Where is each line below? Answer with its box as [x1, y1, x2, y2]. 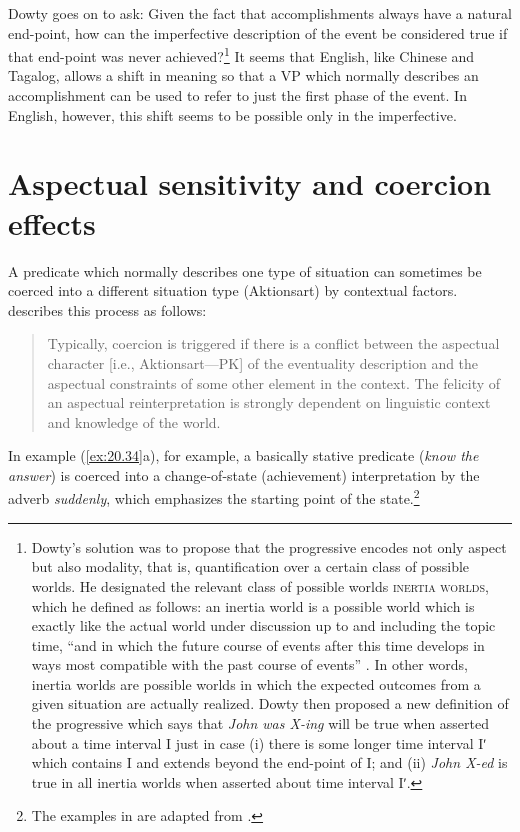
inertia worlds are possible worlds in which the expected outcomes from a [31, 673, 481, 694]
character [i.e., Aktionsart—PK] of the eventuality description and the [47, 352, 479, 373]
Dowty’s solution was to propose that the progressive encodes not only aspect [31, 536, 507, 557]
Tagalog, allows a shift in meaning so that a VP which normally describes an [8, 65, 479, 86]
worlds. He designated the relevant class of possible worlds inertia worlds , [31, 575, 489, 596]
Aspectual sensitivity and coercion [8, 163, 492, 204]
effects [8, 202, 96, 243]
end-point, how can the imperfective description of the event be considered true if [8, 22, 508, 43]
